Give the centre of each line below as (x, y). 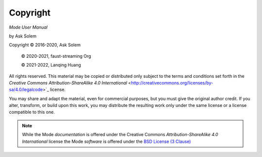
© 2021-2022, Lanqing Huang (51, 65)
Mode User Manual (28, 27)
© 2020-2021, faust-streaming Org (56, 56)
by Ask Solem (23, 36)
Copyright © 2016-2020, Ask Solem (45, 45)
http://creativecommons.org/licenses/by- (172, 83)
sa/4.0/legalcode (26, 89)
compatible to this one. (32, 112)
